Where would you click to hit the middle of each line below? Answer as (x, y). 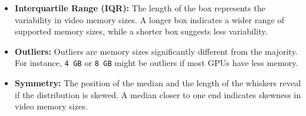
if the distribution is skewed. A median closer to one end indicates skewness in (158, 94)
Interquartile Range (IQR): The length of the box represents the (140, 8)
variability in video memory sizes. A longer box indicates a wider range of (149, 19)
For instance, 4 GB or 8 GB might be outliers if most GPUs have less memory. (156, 63)
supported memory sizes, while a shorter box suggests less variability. (141, 31)
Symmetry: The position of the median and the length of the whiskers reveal (158, 83)
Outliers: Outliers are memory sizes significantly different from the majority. (156, 51)
